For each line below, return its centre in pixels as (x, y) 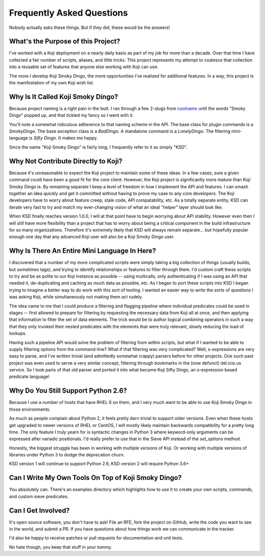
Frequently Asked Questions (68, 13)
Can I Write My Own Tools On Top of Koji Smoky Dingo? (95, 478)
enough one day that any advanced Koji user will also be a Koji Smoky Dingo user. (92, 237)
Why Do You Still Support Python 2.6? (68, 391)
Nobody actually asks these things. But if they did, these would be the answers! (90, 27)
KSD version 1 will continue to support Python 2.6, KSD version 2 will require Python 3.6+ (99, 464)
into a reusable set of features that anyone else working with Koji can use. (84, 67)
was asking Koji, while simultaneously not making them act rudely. (76, 297)
